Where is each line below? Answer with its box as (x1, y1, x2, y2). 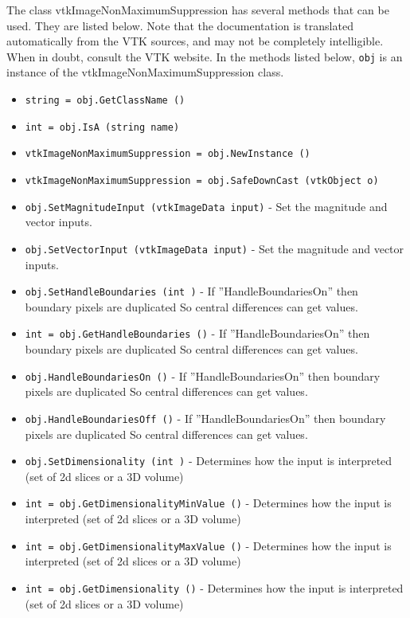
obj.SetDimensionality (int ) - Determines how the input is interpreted (25, 452, 392, 469)
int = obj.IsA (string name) (25, 121, 180, 133)
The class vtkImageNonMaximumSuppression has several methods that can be (6, 2, 389, 18)
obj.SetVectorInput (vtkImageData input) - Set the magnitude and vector (25, 240, 404, 256)
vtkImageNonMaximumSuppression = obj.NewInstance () (25, 148, 310, 160)
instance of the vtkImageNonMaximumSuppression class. (6, 64, 284, 80)
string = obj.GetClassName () (25, 95, 185, 107)
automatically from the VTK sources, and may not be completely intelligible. (6, 33, 384, 49)
